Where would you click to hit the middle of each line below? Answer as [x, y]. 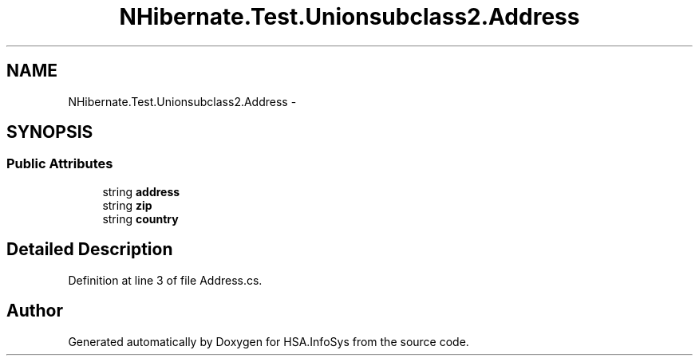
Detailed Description [90, 250]
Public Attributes [60, 164]
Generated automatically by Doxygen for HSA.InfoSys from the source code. [269, 341]
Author [35, 311]
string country [140, 218]
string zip [127, 205]
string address [141, 191]
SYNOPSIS [50, 132]
